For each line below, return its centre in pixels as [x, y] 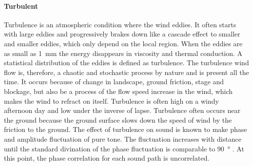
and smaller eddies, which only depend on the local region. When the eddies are [123, 43]
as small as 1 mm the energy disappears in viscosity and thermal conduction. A [123, 53]
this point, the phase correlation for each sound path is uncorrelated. [107, 158]
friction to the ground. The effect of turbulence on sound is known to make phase [126, 129]
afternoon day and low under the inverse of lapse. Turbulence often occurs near [122, 110]
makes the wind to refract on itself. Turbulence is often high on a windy [111, 101]
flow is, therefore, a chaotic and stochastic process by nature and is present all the [126, 72]
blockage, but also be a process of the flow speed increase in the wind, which [118, 91]
